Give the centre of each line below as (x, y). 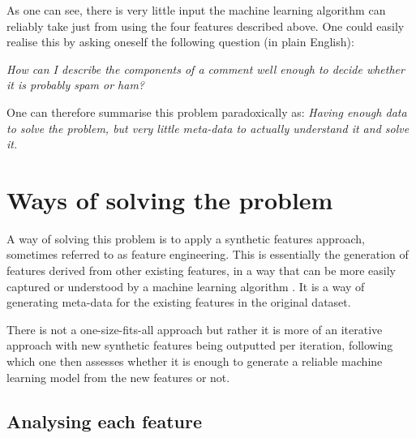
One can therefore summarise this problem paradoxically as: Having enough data (207, 112)
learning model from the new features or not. (118, 377)
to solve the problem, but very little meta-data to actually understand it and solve (208, 128)
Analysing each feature (104, 421)
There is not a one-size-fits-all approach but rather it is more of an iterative (195, 329)
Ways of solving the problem (170, 199)
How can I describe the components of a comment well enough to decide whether (206, 69)
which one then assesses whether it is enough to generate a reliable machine (195, 361)
